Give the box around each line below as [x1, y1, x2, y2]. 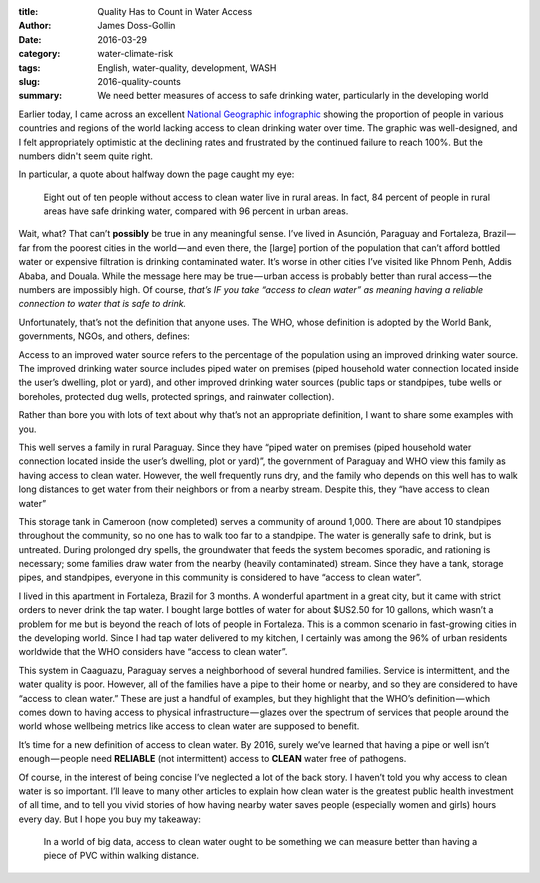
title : [18, 6, 39, 17]
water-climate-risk [97, 48, 174, 60]
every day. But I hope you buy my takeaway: [18, 813, 202, 825]
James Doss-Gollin [97, 20, 176, 32]
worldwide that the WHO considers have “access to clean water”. [18, 646, 288, 658]
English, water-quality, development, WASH [97, 61, 277, 74]
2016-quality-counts [97, 75, 182, 87]
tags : [18, 61, 41, 74]
